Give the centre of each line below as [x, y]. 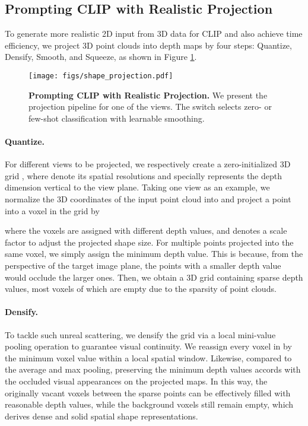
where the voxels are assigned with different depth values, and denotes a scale [146, 231]
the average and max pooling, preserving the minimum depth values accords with [153, 369]
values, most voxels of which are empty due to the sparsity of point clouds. [141, 289]
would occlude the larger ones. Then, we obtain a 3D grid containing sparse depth [154, 277]
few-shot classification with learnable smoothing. [117, 118]
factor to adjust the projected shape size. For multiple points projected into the [149, 242]
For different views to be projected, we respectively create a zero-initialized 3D [148, 164]
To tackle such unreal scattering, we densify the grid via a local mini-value [140, 334]
